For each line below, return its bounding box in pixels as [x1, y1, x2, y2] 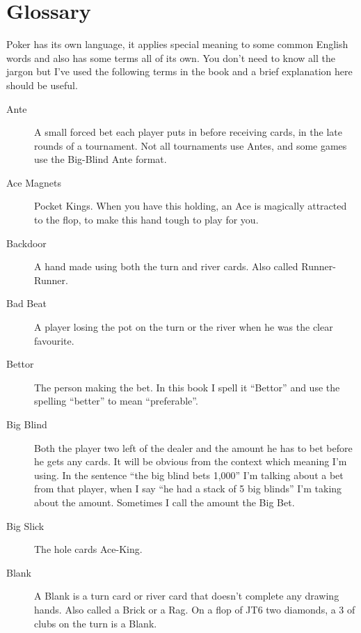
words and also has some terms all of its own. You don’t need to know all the [6, 50, 336, 65]
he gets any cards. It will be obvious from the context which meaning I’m [34, 454, 347, 469]
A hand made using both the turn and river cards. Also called [34, 259, 298, 274]
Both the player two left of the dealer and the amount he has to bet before [34, 440, 353, 455]
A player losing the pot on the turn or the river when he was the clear [34, 320, 333, 334]
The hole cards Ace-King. [34, 542, 143, 556]
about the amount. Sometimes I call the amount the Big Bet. [34, 494, 295, 509]
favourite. [34, 333, 74, 347]
